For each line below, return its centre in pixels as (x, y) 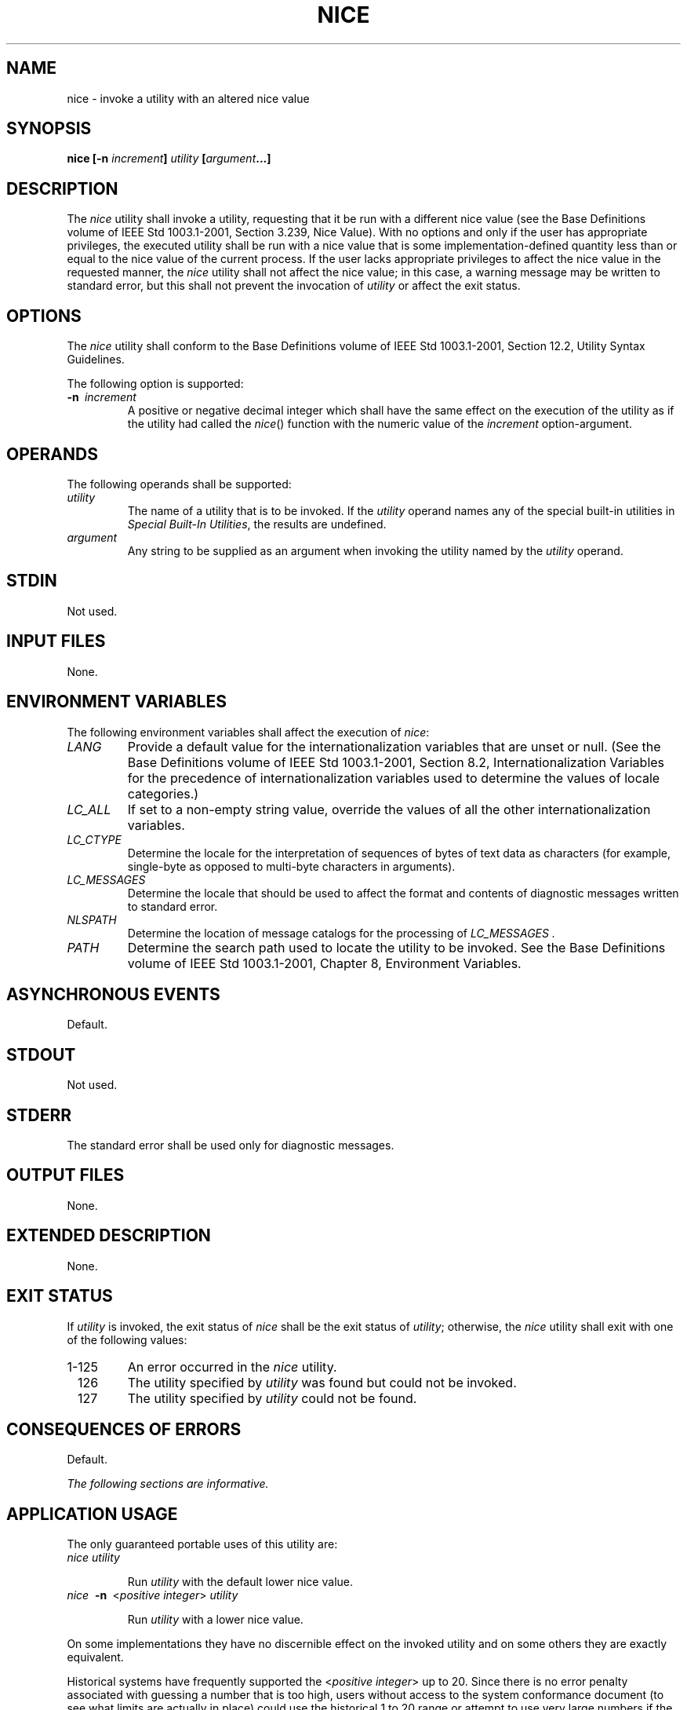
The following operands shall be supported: (179, 484)
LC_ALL (89, 809)
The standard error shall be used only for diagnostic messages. (231, 1145)
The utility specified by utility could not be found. (272, 1398)
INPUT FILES (56, 641)
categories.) (163, 793)
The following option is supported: (155, 384)
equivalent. (95, 1657)
